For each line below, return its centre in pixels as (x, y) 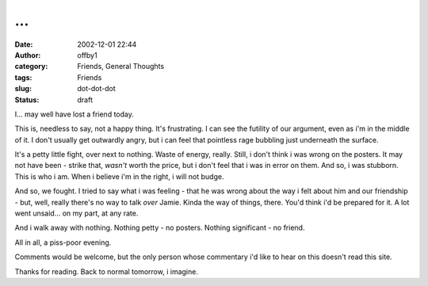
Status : (27, 100)
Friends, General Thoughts (121, 67)
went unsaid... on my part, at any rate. (76, 213)
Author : (28, 55)
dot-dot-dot (96, 89)
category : (31, 67)
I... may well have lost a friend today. (75, 114)
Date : (24, 44)
